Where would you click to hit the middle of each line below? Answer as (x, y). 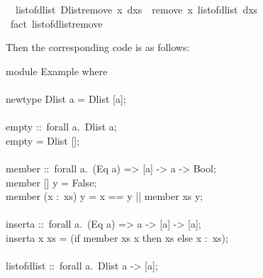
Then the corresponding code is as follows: (98, 47)
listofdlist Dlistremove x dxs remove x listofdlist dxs (136, 9)
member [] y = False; (51, 182)
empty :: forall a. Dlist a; (61, 127)
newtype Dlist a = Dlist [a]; (66, 98)
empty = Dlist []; (43, 140)
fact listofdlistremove (56, 23)
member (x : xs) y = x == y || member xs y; (105, 196)
